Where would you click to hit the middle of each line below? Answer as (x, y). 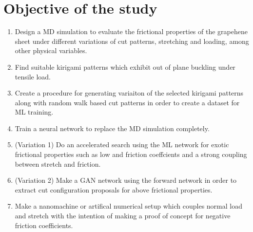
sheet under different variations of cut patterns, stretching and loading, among (132, 41)
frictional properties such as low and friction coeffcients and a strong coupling (131, 154)
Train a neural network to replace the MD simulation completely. (112, 128)
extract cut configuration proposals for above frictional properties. (114, 189)
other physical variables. (51, 50)
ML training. (34, 112)
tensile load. (33, 76)
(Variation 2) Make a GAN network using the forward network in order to (126, 180)
